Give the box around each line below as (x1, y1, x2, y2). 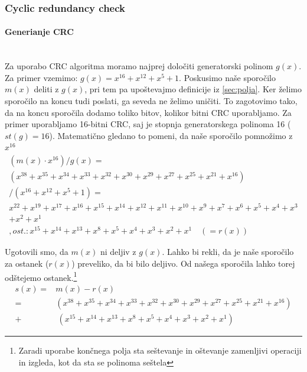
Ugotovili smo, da (5, 245, 68, 258)
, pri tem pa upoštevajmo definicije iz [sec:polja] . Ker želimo (84, 83, 302, 95)
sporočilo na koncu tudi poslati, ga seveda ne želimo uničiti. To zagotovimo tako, (5, 95, 298, 107)
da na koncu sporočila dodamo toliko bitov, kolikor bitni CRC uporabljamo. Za (5, 106, 292, 118)
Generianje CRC (5, 25, 74, 38)
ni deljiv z (100, 245, 136, 258)
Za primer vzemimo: (5, 71, 78, 83)
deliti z (34, 83, 59, 95)
